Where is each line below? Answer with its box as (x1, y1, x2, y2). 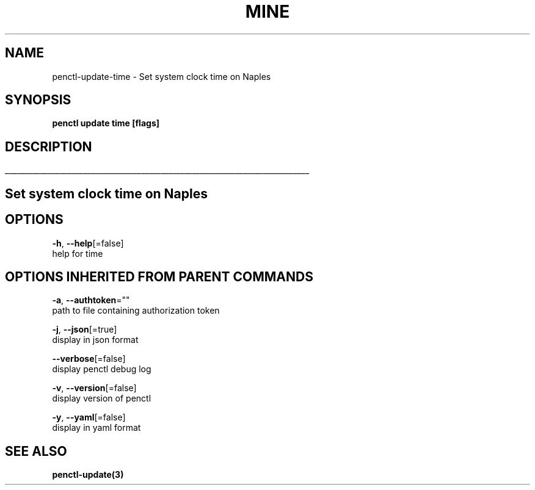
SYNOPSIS (5, 92, 71, 108)
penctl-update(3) (52, 469, 124, 480)
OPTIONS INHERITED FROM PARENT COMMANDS (5, 268, 313, 284)
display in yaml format (52, 422, 141, 433)
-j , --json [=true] (52, 324, 117, 335)
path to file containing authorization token (52, 305, 220, 316)
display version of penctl (52, 393, 151, 404)
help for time (52, 248, 103, 259)
